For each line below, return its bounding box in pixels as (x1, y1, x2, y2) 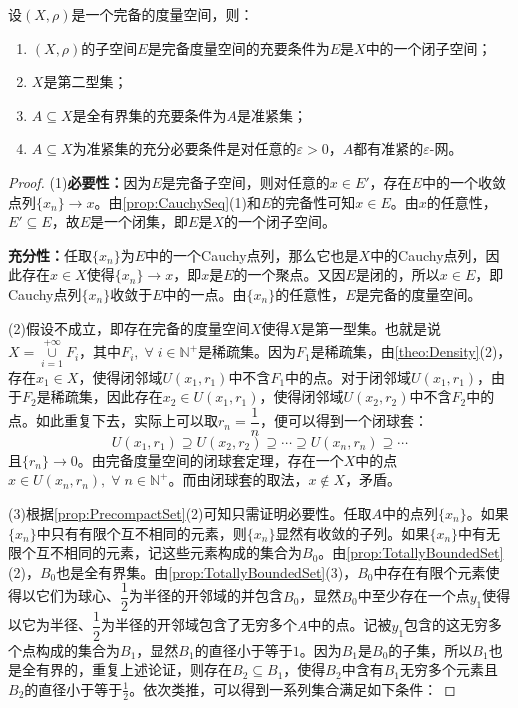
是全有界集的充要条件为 (72, 104, 227, 125)
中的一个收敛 (421, 171, 506, 192)
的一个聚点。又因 (233, 264, 346, 285)
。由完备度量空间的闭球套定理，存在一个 (77, 449, 344, 470)
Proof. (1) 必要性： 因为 (8, 171, 152, 192)
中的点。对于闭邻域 (285, 366, 412, 387)
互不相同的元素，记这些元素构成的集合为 (35, 542, 302, 563)
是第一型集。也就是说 (301, 317, 442, 338)
